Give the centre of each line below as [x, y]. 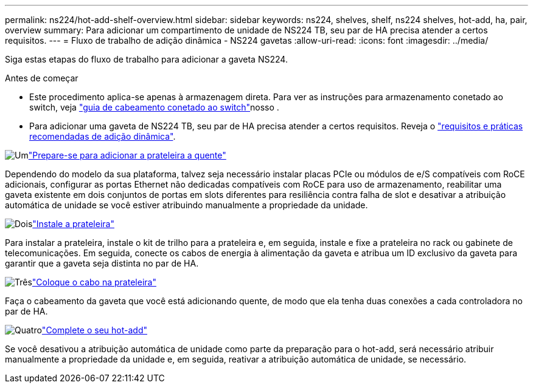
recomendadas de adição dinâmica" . [103, 136]
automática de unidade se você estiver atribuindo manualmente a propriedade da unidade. [186, 205]
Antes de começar [42, 78]
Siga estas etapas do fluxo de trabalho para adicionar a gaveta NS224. [146, 59]
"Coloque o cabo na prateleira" [94, 282]
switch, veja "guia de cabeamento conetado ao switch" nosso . [154, 107]
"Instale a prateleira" [73, 224]
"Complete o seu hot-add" [94, 330]
